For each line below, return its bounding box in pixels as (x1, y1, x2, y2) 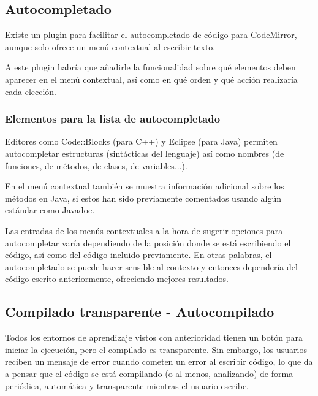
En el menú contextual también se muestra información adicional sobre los (5, 180, 284, 192)
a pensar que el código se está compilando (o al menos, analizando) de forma (5, 367, 293, 379)
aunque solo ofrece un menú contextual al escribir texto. (5, 40, 216, 53)
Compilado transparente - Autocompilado (5, 302, 274, 321)
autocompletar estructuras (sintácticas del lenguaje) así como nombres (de (5, 147, 284, 159)
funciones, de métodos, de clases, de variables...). (5, 159, 187, 172)
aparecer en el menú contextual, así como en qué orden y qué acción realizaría (5, 72, 298, 85)
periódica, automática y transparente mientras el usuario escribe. (5, 379, 249, 392)
